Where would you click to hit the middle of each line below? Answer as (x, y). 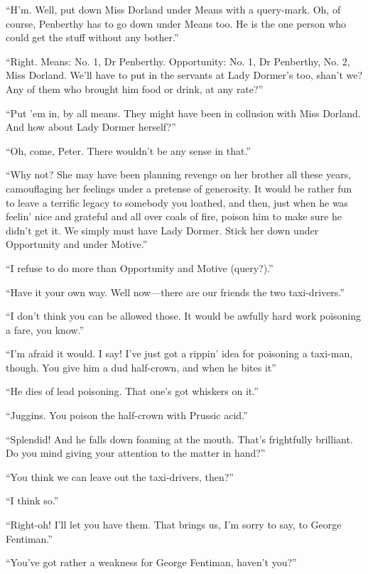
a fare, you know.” (45, 329)
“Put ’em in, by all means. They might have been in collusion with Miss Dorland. (183, 113)
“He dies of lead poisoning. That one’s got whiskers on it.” (132, 391)
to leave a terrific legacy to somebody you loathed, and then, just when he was (177, 202)
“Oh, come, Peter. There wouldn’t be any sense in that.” (128, 150)
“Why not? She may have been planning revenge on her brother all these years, (179, 174)
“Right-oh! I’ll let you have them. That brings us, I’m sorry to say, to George (174, 525)
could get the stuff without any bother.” (92, 37)
